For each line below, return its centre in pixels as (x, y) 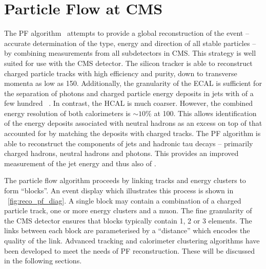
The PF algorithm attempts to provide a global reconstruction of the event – (127, 33)
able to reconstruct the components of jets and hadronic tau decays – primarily (129, 143)
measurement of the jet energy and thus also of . (80, 163)
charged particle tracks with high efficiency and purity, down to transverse (121, 73)
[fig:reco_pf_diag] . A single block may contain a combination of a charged (125, 200)
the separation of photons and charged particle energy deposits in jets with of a (129, 93)
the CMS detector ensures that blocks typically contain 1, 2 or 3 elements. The (128, 220)
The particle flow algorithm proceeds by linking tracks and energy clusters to (125, 180)
